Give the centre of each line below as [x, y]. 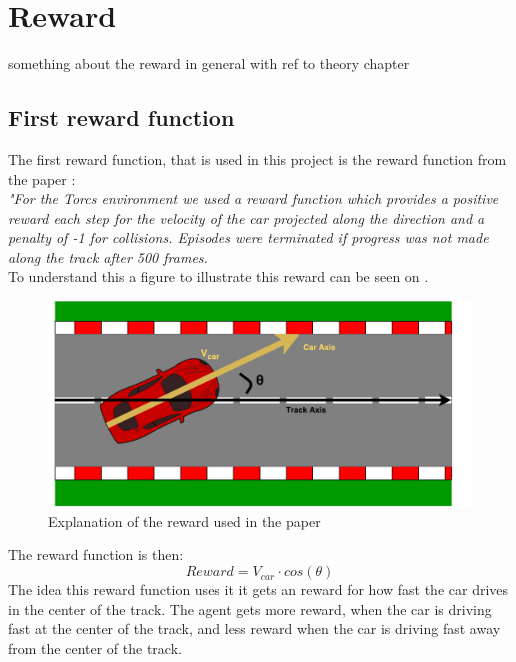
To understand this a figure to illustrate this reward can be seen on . [218, 276]
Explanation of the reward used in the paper [184, 520]
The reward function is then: [96, 554]
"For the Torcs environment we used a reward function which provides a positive [253, 198]
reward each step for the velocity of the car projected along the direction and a [246, 217]
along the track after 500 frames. [108, 256]
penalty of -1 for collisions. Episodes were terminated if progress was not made [248, 237]
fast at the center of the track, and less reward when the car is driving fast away [254, 628]
